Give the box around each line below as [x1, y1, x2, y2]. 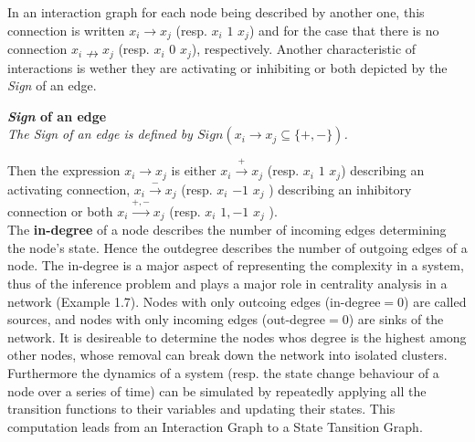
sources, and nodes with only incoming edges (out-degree [7, 310, 326, 329]
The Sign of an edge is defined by [7, 124, 193, 143]
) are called [404, 291, 467, 310]
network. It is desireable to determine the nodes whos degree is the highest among [7, 327, 467, 346]
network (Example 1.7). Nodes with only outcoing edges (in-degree [7, 291, 381, 310]
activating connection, [7, 179, 131, 198]
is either [171, 161, 216, 180]
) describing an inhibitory [269, 179, 412, 198]
